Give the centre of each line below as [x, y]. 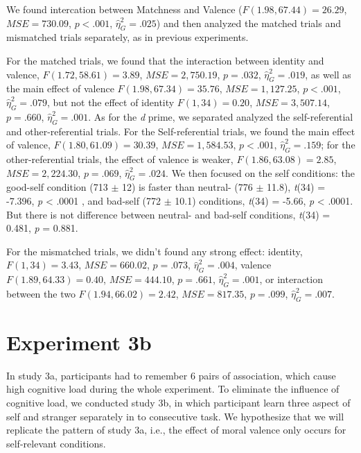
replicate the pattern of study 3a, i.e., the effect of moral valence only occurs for [176, 430]
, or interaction [291, 279]
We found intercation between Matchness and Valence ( [124, 9]
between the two [41, 293]
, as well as [328, 74]
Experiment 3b [79, 342]
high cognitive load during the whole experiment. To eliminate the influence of [173, 389]
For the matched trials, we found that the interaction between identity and [165, 60]
